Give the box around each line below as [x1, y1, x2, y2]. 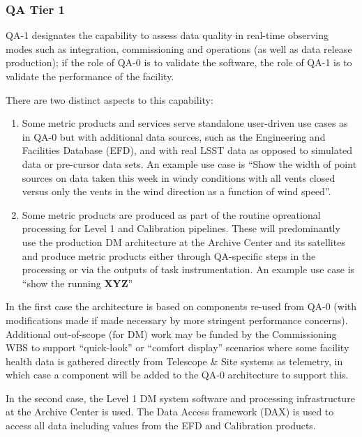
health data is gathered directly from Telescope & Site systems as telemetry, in [6, 353, 343, 368]
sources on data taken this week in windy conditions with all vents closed [22, 170, 335, 185]
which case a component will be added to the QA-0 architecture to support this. [6, 367, 349, 382]
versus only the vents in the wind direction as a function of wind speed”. [22, 184, 331, 199]
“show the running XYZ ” [22, 275, 133, 290]
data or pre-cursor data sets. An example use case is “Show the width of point [22, 156, 357, 171]
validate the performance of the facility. [6, 69, 174, 83]
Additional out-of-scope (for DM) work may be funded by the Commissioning [6, 326, 337, 341]
